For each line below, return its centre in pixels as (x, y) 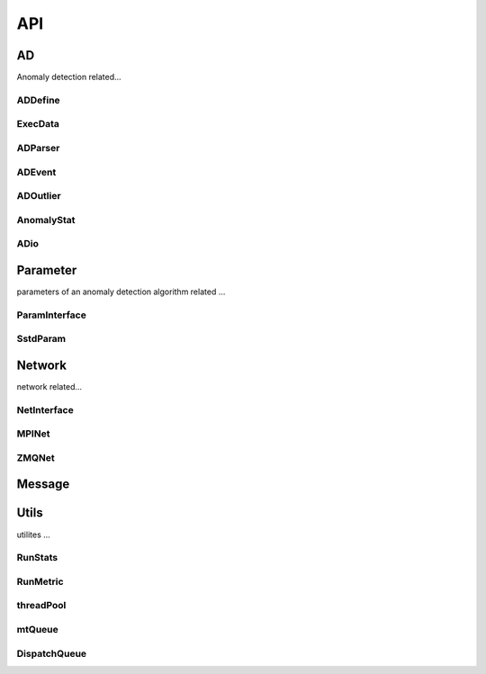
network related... (49, 386)
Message (43, 485)
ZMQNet (36, 457)
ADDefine (38, 100)
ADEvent (36, 172)
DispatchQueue (52, 653)
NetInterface (45, 409)
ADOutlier (39, 196)
